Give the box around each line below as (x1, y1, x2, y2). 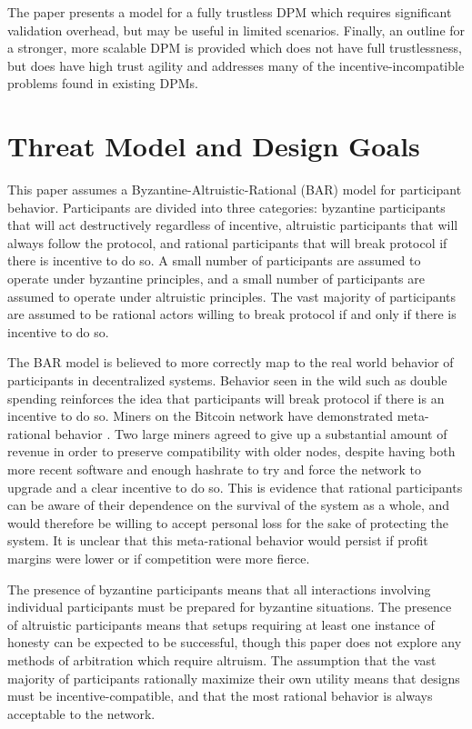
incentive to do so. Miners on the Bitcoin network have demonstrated (7, 406, 394, 425)
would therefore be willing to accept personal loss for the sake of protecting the (7, 513, 449, 532)
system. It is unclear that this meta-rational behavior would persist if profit (7, 531, 428, 550)
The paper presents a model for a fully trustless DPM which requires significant (7, 3, 452, 21)
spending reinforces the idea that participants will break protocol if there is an (7, 388, 445, 407)
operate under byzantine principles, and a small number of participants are (7, 269, 426, 288)
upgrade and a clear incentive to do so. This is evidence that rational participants (7, 477, 463, 496)
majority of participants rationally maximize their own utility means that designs (7, 668, 460, 687)
